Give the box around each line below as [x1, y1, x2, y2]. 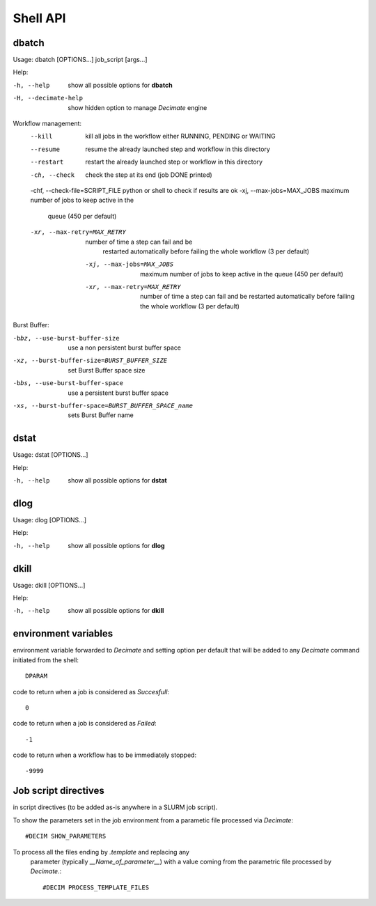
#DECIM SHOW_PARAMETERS [25, 832, 107, 841]
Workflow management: [13, 119, 82, 128]
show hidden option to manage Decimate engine [68, 103, 207, 111]
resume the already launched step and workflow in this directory [85, 145, 271, 153]
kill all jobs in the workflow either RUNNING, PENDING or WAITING [85, 132, 276, 141]
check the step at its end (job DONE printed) [85, 171, 212, 179]
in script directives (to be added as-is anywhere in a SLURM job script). [13, 803, 218, 811]
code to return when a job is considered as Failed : [13, 719, 157, 728]
